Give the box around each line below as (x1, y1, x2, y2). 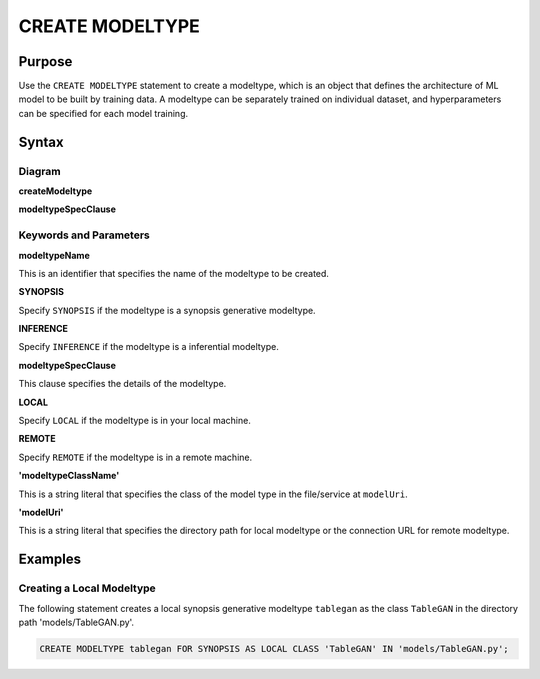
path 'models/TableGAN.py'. (18, 616, 135, 628)
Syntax (18, 133, 64, 150)
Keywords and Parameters (18, 228, 150, 242)
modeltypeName (18, 249, 90, 261)
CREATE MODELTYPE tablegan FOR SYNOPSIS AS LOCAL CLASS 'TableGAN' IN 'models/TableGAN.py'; (39, 643, 509, 654)
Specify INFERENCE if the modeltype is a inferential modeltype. (18, 341, 279, 353)
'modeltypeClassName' (18, 470, 120, 482)
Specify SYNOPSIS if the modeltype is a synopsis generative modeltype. (18, 304, 316, 316)
